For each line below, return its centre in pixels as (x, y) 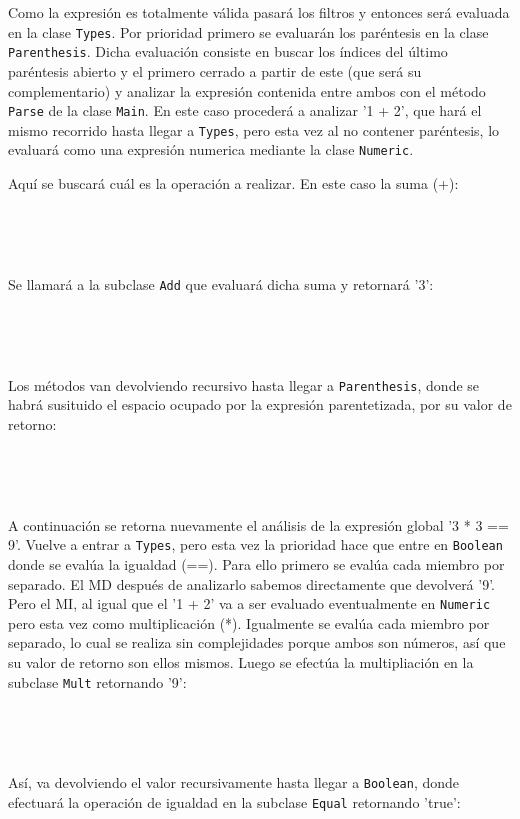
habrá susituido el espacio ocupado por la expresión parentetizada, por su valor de (260, 404)
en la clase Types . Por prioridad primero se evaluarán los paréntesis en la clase (248, 31)
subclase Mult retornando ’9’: (97, 681)
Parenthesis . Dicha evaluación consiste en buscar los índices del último (228, 51)
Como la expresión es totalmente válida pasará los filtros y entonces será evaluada (259, 12)
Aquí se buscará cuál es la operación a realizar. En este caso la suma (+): (233, 183)
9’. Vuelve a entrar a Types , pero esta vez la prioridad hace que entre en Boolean (255, 544)
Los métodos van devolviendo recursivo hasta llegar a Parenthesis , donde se (244, 384)
